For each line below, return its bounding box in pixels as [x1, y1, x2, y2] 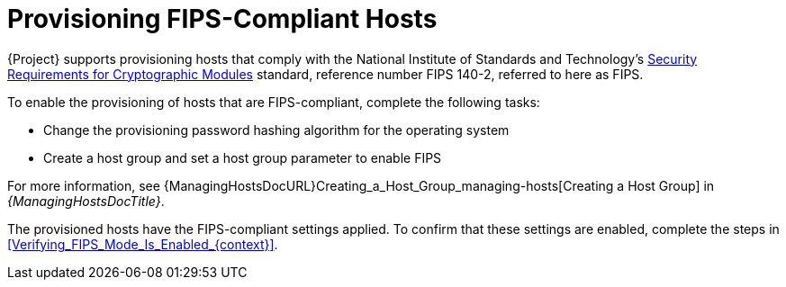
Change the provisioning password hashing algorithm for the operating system [43, 121, 510, 138]
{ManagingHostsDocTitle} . [7, 193, 165, 209]
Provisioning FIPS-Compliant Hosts [7, 4, 438, 34]
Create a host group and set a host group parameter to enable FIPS [43, 149, 442, 166]
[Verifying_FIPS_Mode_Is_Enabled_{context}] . [7, 236, 278, 252]
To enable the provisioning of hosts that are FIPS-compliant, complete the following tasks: [7, 94, 540, 110]
